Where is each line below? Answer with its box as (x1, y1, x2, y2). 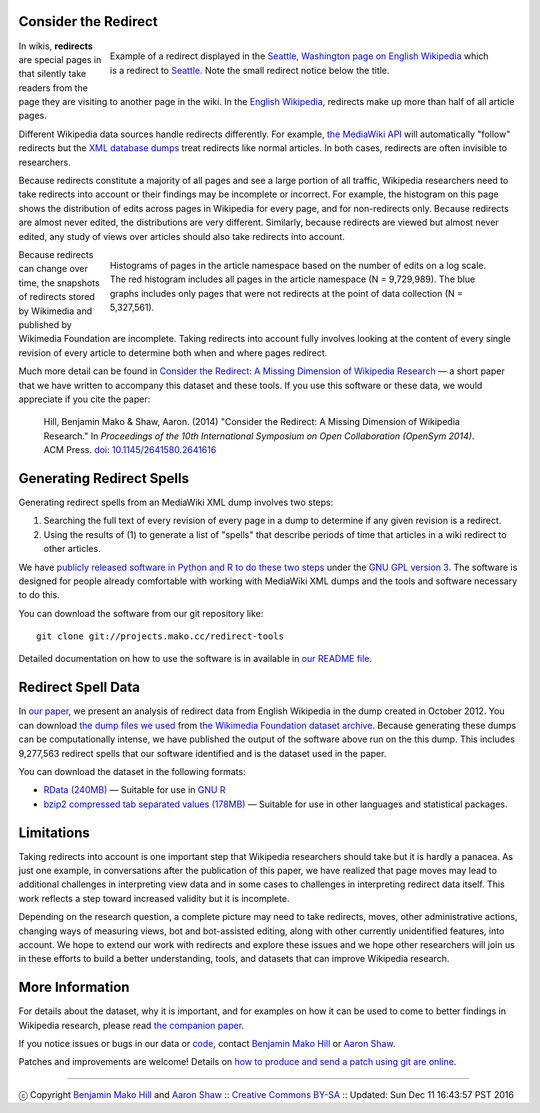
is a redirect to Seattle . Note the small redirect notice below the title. (110, 64, 390, 76)
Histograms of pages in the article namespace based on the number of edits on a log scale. (110, 259, 487, 271)
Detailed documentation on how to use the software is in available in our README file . (18, 653, 373, 665)
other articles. (43, 543, 101, 555)
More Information (18, 979, 130, 996)
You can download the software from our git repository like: (18, 607, 264, 619)
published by (18, 318, 72, 330)
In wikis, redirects (18, 40, 94, 52)
